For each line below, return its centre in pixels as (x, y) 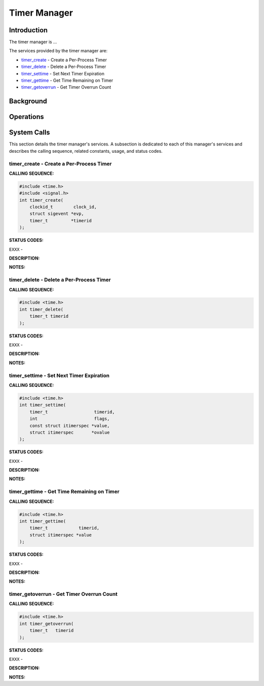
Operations (26, 117)
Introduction (28, 30)
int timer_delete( (41, 309)
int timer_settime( (43, 405)
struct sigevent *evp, (57, 214)
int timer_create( (41, 200)
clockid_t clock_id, (63, 207)
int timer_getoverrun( (46, 624)
